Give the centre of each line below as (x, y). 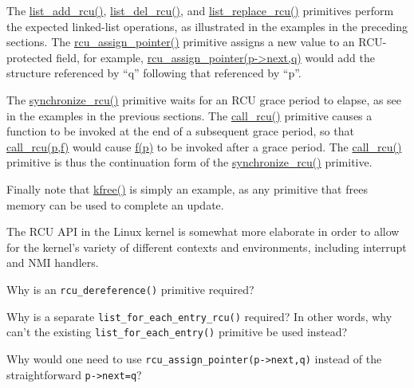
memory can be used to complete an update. (115, 204)
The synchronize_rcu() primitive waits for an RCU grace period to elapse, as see (204, 99)
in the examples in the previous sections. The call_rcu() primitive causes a (189, 115)
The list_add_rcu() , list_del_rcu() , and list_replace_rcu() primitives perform (200, 10)
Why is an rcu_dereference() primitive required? (130, 289)
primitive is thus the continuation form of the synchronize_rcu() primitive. (189, 162)
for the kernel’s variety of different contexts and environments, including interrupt (207, 247)
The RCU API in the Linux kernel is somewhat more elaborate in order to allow (203, 231)
